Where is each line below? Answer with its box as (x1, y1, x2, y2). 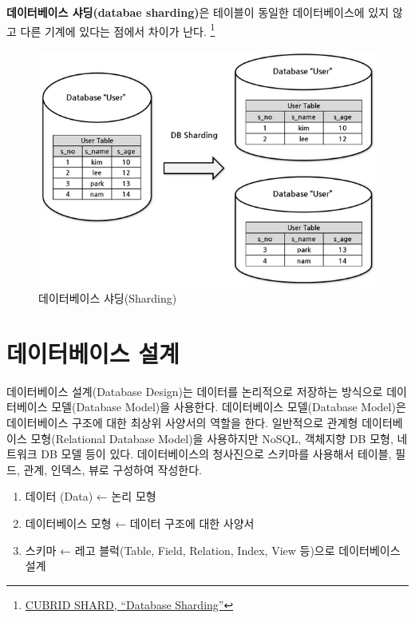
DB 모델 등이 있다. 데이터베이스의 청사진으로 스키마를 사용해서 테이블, (41, 446, 392, 462)
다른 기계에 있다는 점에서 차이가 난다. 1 (20, 20, 215, 39)
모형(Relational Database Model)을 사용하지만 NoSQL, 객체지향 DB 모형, (30, 430, 393, 446)
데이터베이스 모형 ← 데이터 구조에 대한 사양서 (25, 514, 255, 531)
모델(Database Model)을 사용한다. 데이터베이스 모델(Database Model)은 (51, 398, 406, 415)
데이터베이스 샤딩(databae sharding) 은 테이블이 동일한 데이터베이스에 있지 (6, 4, 389, 20)
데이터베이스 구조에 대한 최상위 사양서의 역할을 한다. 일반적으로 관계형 (6, 414, 358, 430)
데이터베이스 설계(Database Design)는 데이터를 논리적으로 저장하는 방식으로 (6, 382, 383, 399)
